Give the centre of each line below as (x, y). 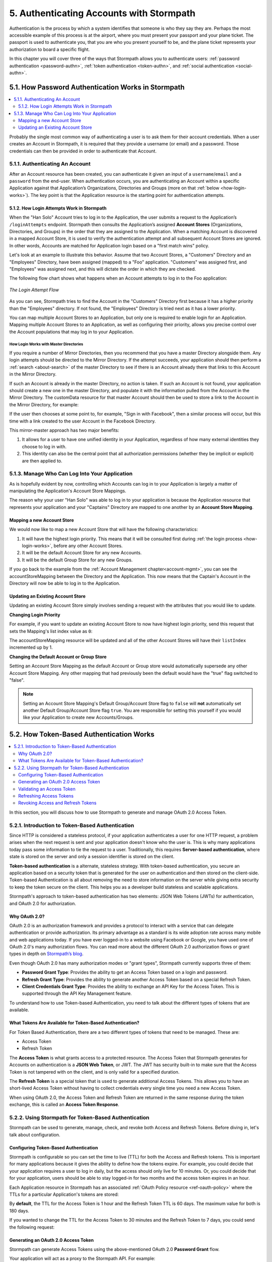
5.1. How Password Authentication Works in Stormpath (97, 87)
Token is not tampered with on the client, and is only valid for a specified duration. (94, 1072)
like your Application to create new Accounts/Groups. (78, 717)
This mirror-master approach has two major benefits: (64, 430)
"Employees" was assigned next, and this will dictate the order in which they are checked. (103, 269)
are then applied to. (42, 461)
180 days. (19, 1211)
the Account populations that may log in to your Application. (72, 332)
